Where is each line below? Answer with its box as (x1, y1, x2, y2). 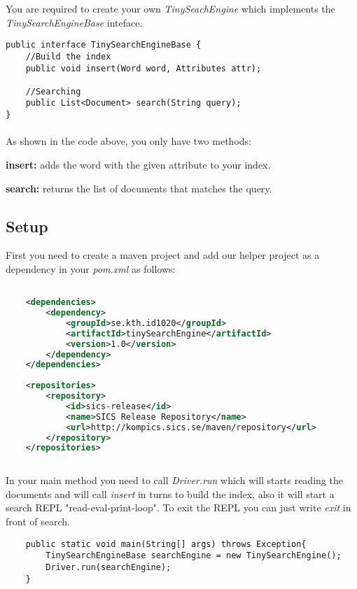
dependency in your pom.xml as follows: (6, 261, 176, 276)
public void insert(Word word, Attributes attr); (25, 63, 262, 73)
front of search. (6, 513, 70, 528)
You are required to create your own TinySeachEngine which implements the (6, 1, 335, 15)
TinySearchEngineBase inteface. (6, 15, 143, 29)
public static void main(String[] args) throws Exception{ (25, 539, 307, 549)
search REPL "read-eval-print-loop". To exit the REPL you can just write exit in (6, 500, 351, 515)
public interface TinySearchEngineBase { (6, 40, 202, 50)
